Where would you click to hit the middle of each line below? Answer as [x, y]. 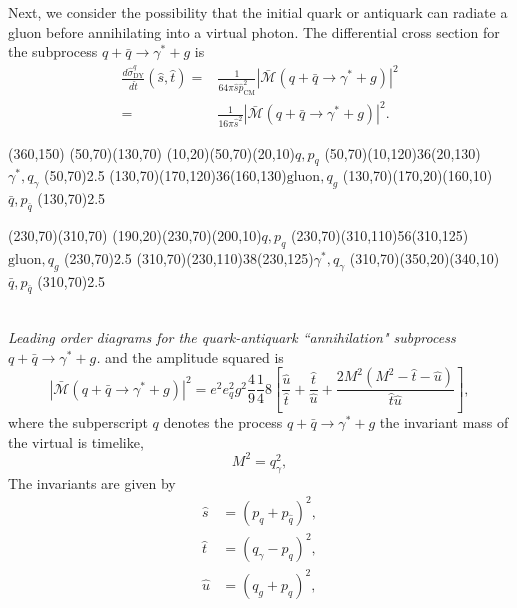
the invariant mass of [444, 422]
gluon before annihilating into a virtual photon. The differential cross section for [254, 31]
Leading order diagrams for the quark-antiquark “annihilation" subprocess [232, 337]
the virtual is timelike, [76, 441]
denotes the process [223, 422]
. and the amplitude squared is [190, 356]
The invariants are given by [92, 482]
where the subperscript [78, 422]
